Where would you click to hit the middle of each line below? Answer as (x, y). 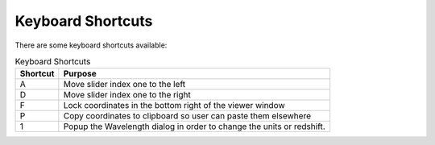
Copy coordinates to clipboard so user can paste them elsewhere (187, 116)
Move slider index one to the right (127, 95)
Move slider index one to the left (124, 85)
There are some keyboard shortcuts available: (91, 45)
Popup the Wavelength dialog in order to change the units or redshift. (194, 126)
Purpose (80, 74)
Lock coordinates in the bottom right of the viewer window (174, 106)
